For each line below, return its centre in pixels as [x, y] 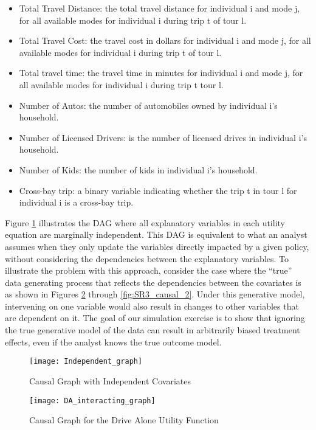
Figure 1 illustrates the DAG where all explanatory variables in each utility [145, 222]
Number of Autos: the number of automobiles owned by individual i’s [148, 105]
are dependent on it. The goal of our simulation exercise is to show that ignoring [155, 318]
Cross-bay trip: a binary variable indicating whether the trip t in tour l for [158, 190]
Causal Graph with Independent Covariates [110, 380]
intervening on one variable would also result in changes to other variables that [152, 306]
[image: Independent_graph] [86, 362]
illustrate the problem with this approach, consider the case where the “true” [149, 270]
